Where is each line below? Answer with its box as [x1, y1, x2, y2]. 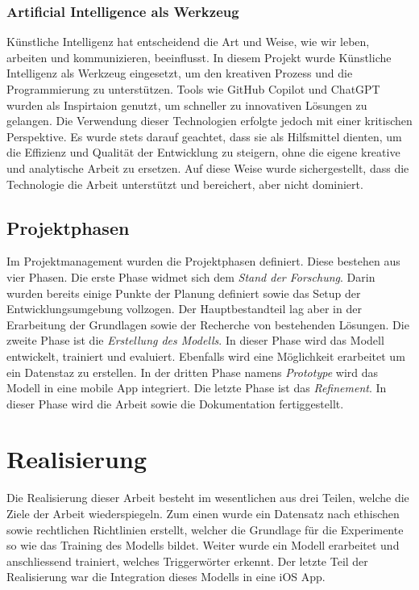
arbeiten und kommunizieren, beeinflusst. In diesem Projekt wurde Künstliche [6, 48, 392, 65]
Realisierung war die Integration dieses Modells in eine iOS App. [6, 568, 326, 585]
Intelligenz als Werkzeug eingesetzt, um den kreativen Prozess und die [6, 65, 353, 82]
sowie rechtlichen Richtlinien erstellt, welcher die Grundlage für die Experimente [6, 521, 404, 538]
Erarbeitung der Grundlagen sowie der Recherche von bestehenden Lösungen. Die [6, 316, 409, 333]
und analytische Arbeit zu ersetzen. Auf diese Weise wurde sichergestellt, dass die [6, 159, 409, 176]
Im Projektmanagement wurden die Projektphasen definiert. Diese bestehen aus [6, 253, 400, 270]
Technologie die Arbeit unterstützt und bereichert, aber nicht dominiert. [6, 175, 363, 192]
